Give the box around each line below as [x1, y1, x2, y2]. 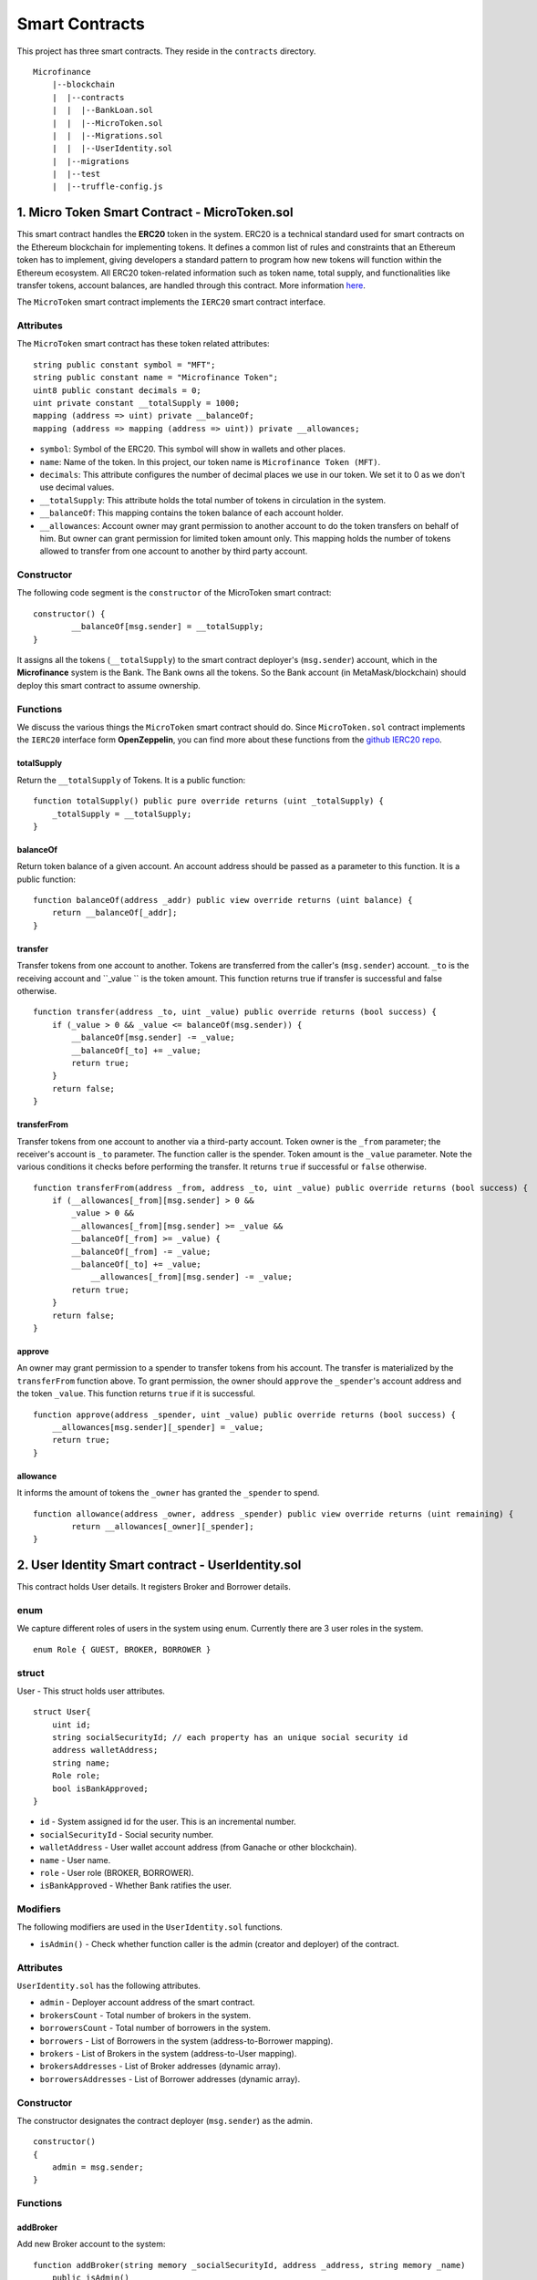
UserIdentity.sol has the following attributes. [16, 1980, 201, 1992]
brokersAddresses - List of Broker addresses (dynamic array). [39, 2061, 282, 2072]
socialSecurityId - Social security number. [39, 1829, 214, 1840]
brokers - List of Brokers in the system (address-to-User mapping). [39, 2047, 297, 2058]
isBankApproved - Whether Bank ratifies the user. [39, 1880, 232, 1891]
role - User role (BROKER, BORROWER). [39, 1867, 194, 1878]
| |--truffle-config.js [51, 181, 163, 192]
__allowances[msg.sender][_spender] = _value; [51, 1422, 264, 1432]
